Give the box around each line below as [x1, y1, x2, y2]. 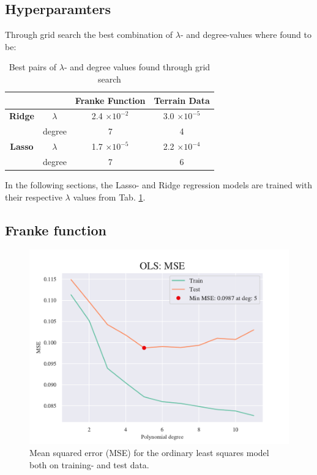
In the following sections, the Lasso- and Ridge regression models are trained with [5, 179, 312, 191]
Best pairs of [9, 61, 57, 73]
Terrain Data [154, 94, 210, 106]
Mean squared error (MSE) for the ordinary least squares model [29, 446, 269, 459]
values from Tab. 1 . [73, 190, 146, 203]
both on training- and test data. [29, 458, 149, 471]
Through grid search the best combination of [5, 28, 173, 41]
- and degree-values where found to [180, 28, 311, 41]
